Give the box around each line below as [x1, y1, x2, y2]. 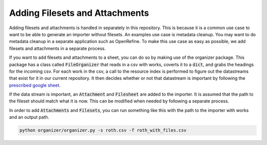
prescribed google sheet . [9, 82, 61, 88]
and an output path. [9, 114, 49, 120]
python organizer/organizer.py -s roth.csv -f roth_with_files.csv [19, 128, 187, 133]
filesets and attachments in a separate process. [9, 45, 106, 51]
